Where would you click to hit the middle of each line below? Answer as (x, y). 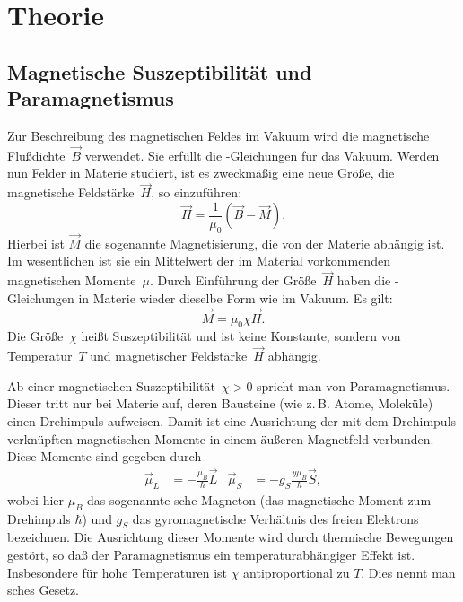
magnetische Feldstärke (71, 192)
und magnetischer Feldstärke (169, 356)
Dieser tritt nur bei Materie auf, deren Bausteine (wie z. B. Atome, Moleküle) (220, 403)
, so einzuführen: (197, 192)
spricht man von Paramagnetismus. (354, 385)
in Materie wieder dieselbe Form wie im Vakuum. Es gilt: (236, 297)
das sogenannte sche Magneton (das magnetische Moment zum (259, 499)
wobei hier (36, 499)
